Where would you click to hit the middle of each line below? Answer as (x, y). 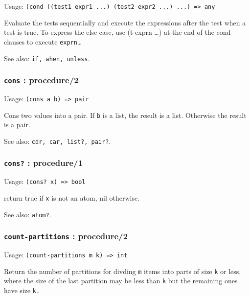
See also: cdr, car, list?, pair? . (57, 141)
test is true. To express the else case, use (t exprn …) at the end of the (109, 32)
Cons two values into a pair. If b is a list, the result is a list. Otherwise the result (125, 115)
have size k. (22, 290)
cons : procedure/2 (41, 80)
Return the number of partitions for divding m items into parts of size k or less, (123, 271)
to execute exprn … (54, 41)
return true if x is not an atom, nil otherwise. (72, 197)
